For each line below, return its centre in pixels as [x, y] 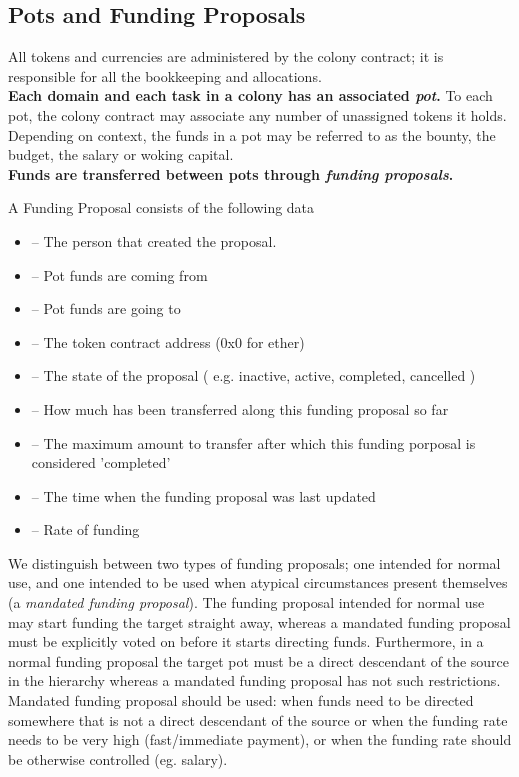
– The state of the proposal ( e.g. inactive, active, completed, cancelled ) [253, 375]
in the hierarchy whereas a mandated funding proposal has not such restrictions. [254, 680]
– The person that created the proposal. [154, 240]
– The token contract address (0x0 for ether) [168, 341]
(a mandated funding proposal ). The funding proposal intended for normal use [246, 602]
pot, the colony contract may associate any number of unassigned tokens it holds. [257, 114]
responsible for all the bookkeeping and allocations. [165, 75]
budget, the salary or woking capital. [121, 154]
